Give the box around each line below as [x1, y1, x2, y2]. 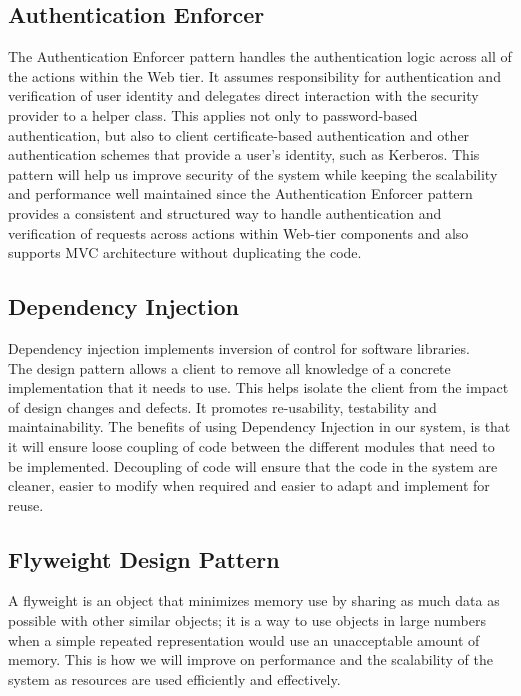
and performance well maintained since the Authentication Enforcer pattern [8, 183, 473, 204]
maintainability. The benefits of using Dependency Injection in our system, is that [8, 416, 511, 437]
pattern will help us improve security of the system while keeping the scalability [8, 163, 498, 184]
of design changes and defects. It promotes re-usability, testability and [8, 396, 437, 417]
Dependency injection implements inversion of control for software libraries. [8, 337, 470, 358]
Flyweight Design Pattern [8, 543, 280, 574]
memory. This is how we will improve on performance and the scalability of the [8, 649, 493, 670]
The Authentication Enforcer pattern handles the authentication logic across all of [8, 46, 512, 67]
